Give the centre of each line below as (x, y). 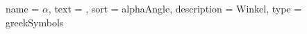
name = (23, 8)
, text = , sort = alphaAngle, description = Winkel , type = (175, 8)
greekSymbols (35, 22)
